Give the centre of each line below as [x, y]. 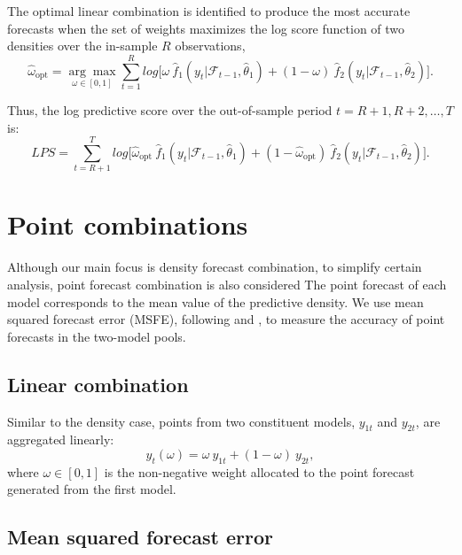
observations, [210, 46]
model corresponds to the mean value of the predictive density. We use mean [215, 301]
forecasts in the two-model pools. [97, 336]
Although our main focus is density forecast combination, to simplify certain [215, 267]
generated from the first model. [92, 489]
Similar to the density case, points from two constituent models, [181, 421]
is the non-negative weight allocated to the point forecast [259, 471]
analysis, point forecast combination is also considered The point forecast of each [227, 284]
